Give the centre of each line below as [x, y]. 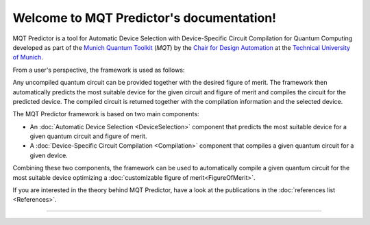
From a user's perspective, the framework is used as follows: [99, 70]
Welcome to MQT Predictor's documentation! [145, 18]
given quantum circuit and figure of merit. [88, 136]
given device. [49, 155]
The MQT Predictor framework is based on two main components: [106, 114]
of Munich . [28, 57]
